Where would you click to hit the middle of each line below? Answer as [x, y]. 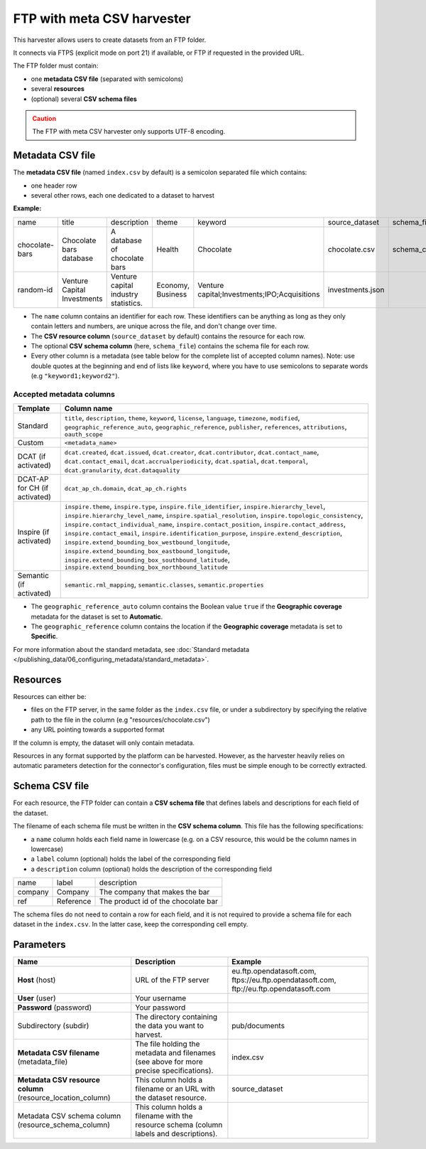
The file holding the [168, 1044]
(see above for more [169, 1062]
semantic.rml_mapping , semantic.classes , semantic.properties [164, 584]
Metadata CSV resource [59, 1080]
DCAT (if [32, 456]
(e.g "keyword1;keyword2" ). [75, 376]
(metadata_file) [43, 1062]
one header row [54, 186]
